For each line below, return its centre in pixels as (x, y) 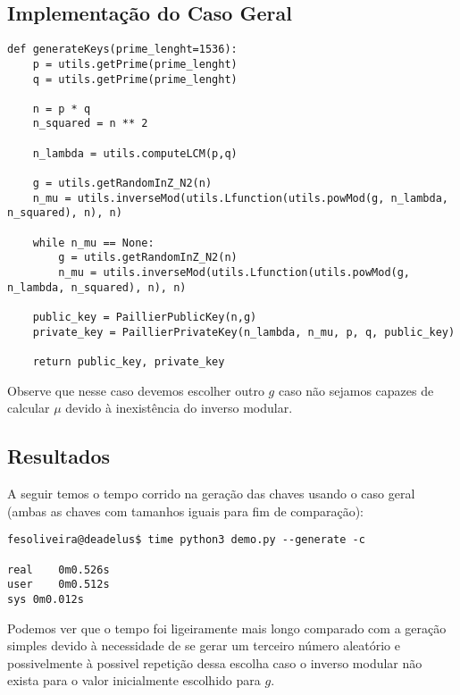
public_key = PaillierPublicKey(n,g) (145, 318)
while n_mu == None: (93, 243)
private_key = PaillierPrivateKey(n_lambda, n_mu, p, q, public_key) (244, 332)
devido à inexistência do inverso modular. (179, 408)
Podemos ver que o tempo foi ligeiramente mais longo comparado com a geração (227, 628)
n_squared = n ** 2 (90, 124)
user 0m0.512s (59, 585)
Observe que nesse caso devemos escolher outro (136, 390)
